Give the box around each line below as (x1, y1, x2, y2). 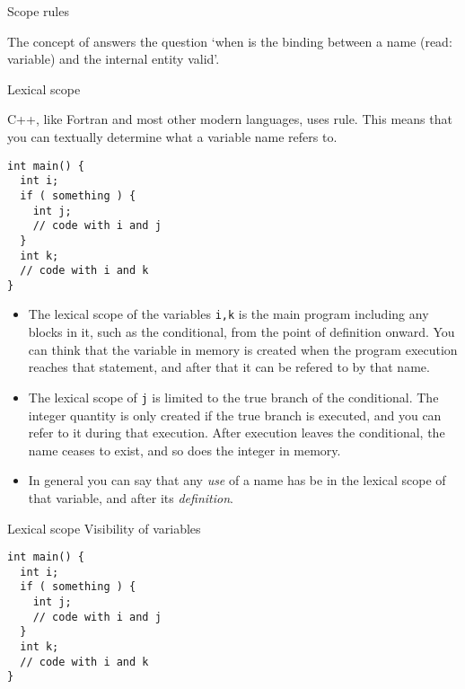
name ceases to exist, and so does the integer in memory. (28, 440, 341, 459)
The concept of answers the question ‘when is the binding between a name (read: (7, 31, 452, 50)
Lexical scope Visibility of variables (7, 518, 201, 537)
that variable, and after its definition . (28, 488, 233, 507)
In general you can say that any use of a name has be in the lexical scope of (28, 471, 446, 490)
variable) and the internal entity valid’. (7, 49, 220, 68)
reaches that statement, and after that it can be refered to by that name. (28, 358, 430, 376)
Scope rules (7, 2, 69, 20)
